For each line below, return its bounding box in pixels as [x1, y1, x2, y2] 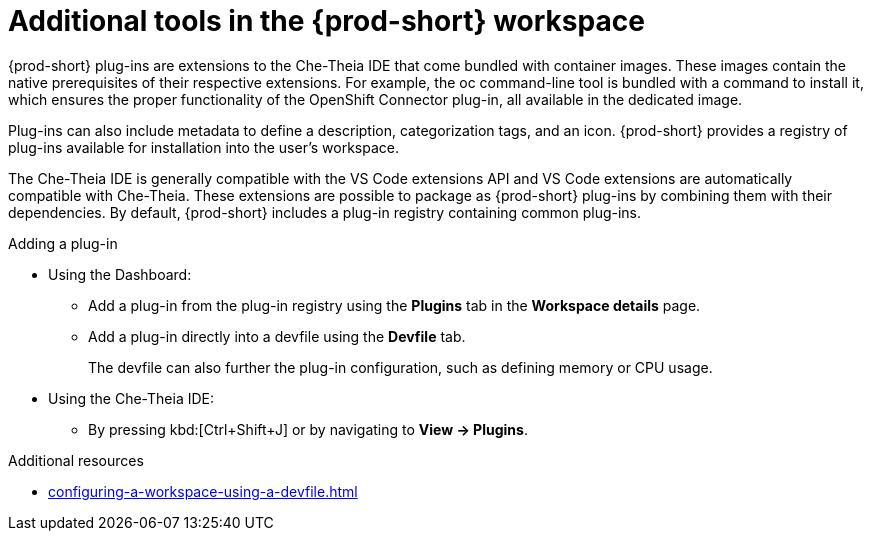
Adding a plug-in [8, 234, 118, 252]
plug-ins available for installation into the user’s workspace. [8, 138, 399, 156]
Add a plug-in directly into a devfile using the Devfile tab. [88, 327, 466, 345]
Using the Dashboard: [48, 265, 192, 283]
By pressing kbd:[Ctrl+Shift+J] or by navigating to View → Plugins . [88, 420, 528, 438]
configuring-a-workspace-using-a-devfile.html [48, 482, 358, 500]
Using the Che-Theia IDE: [48, 389, 215, 407]
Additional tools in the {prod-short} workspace [8, 4, 645, 38]
